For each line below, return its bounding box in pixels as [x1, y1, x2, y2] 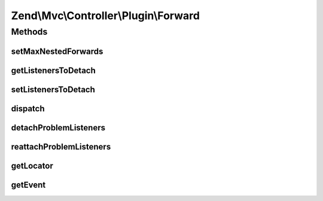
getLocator [11, 160, 53, 170]
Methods [11, 26, 48, 37]
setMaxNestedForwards [11, 46, 103, 56]
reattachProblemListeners [11, 141, 111, 152]
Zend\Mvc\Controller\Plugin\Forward [11, 9, 200, 22]
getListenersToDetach [11, 65, 96, 75]
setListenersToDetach [11, 84, 96, 95]
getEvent [11, 179, 46, 190]
